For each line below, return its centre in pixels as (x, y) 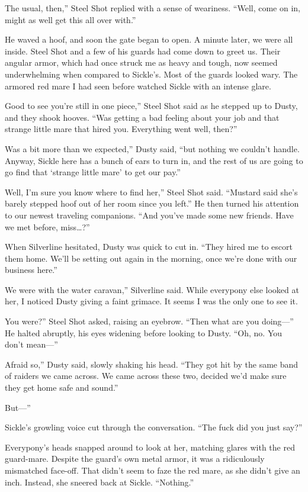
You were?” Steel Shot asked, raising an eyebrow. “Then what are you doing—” (149, 321)
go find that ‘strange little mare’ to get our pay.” (93, 172)
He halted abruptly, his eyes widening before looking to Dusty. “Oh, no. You (144, 332)
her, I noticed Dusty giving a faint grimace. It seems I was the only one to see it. (151, 301)
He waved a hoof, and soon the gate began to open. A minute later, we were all (149, 39)
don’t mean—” (31, 344)
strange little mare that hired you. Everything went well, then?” (121, 129)
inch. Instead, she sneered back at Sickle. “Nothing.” (100, 482)
